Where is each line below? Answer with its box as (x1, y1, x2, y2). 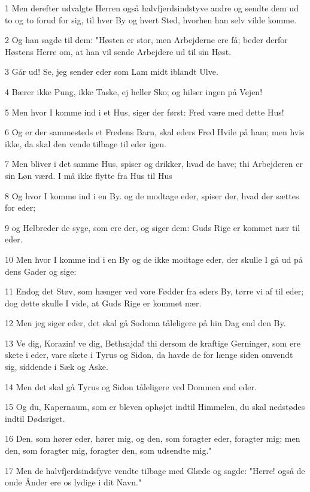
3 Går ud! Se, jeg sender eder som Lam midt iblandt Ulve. (5, 65, 218, 78)
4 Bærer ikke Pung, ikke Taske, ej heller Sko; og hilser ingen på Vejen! (5, 85, 263, 98)
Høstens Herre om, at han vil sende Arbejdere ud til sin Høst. (5, 45, 232, 57)
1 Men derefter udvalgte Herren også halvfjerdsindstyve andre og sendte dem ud (5, 2, 299, 14)
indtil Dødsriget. (5, 412, 65, 424)
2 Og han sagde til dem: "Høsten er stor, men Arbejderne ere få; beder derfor (5, 34, 288, 46)
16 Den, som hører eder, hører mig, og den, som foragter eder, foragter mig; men (5, 432, 300, 445)
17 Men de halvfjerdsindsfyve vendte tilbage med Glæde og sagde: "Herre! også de (5, 464, 305, 476)
